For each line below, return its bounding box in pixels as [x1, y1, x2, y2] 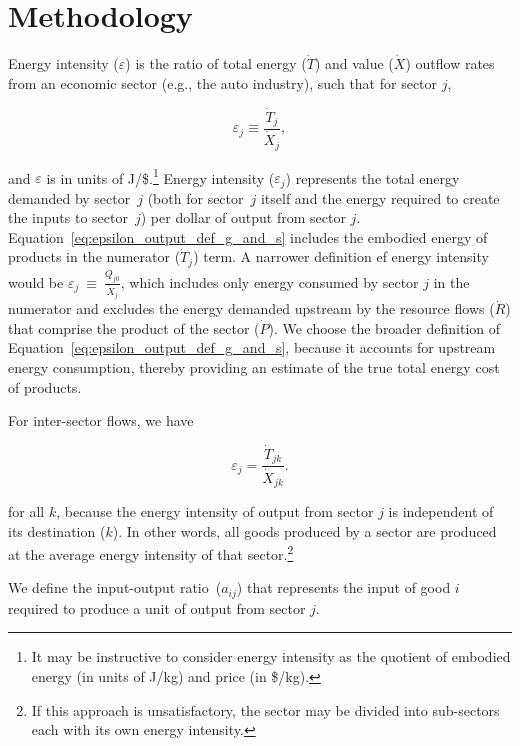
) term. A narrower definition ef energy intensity [193, 246, 489, 267]
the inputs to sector [8, 207, 128, 228]
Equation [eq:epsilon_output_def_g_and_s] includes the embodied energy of [8, 226, 488, 247]
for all [8, 501, 45, 521]
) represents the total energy [285, 167, 460, 188]
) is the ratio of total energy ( [125, 53, 307, 74]
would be [8, 271, 64, 292]
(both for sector [147, 187, 244, 208]
